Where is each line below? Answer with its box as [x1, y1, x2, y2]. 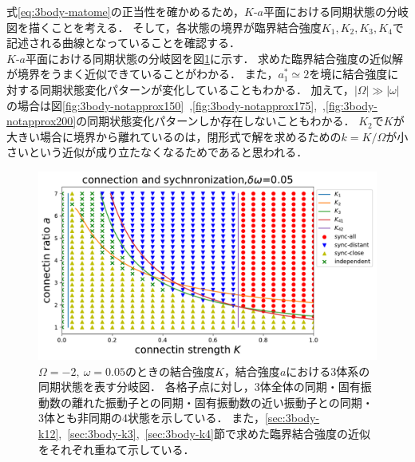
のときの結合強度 [125, 362, 215, 379]
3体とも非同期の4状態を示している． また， [38, 409, 265, 426]
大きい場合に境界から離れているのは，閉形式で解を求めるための [6, 128, 342, 144]
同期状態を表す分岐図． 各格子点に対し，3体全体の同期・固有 [38, 378, 361, 395]
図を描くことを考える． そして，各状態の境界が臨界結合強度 [6, 18, 322, 35]
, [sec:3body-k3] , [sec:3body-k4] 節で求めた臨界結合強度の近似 [58, 424, 370, 441]
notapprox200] [6, 113, 77, 129]
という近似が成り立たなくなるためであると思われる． [28, 144, 308, 160]
